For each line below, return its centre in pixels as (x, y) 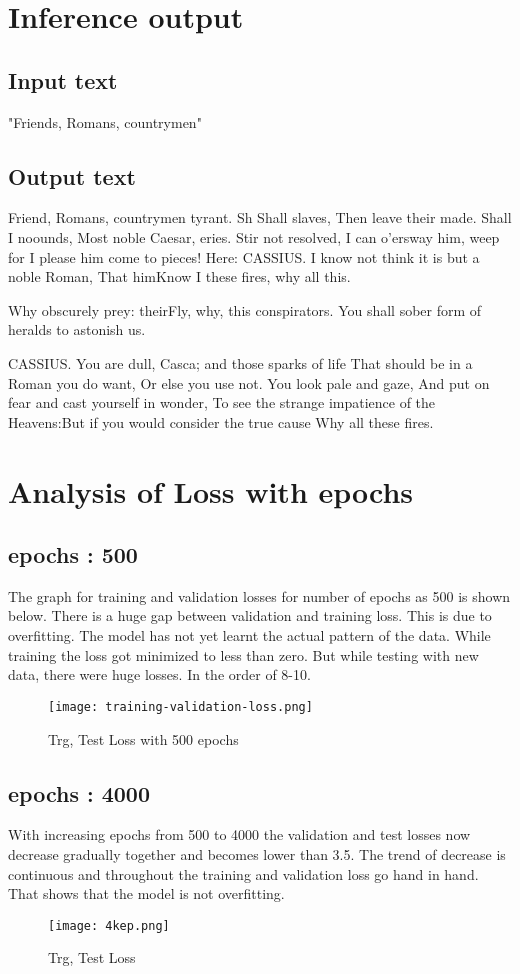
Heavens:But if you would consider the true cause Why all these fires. (221, 421)
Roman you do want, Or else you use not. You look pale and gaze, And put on (249, 382)
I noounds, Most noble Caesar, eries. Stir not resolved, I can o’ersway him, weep (254, 236)
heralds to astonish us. (77, 329)
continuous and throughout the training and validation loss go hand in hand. (243, 873)
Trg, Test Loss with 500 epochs (143, 738)
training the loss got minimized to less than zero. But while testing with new (243, 654)
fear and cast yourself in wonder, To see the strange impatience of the (222, 402)
